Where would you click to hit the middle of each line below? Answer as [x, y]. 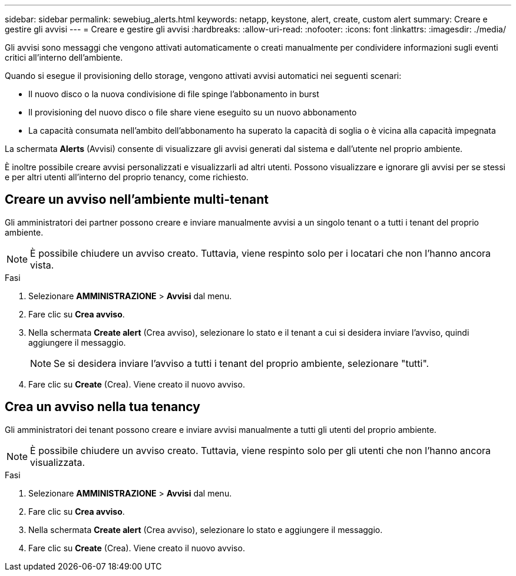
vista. [42, 265]
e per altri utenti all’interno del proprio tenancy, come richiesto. [127, 177]
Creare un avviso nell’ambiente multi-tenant [137, 200]
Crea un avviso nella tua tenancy [102, 407]
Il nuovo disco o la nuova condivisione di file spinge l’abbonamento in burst [174, 94]
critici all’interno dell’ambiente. [64, 57]
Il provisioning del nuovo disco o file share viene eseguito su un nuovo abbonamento [193, 112]
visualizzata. [58, 462]
